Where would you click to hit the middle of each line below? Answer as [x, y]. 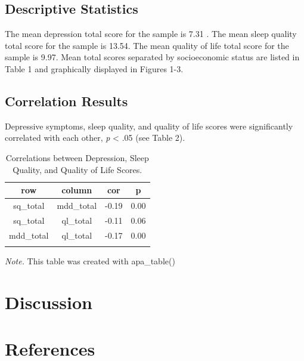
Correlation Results [66, 101]
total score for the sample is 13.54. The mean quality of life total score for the [147, 45]
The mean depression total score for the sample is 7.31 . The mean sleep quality [151, 34]
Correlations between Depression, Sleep [77, 157]
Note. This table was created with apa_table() [90, 261]
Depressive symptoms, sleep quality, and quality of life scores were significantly [149, 126]
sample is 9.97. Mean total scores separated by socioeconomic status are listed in [152, 57]
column [77, 190]
